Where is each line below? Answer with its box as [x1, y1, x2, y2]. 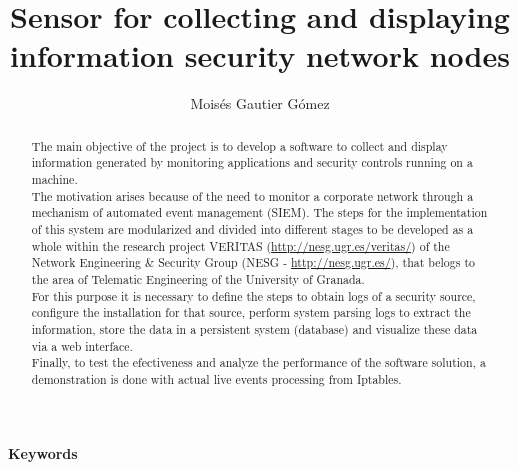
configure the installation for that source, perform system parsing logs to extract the [31, 304, 471, 321]
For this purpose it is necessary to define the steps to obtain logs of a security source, [31, 287, 476, 304]
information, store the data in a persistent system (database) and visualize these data [31, 320, 478, 337]
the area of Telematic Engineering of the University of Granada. [31, 270, 365, 287]
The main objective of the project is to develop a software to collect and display [31, 137, 448, 154]
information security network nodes [10, 35, 510, 76]
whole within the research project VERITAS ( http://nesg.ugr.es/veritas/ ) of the [31, 237, 450, 254]
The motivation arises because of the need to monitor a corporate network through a [31, 187, 474, 204]
